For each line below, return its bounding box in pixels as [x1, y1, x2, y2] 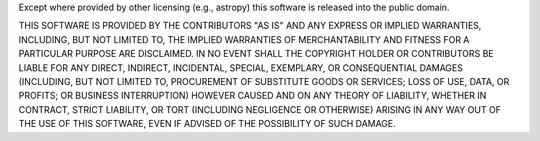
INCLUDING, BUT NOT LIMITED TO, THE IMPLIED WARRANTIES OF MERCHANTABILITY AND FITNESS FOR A [18, 33, 470, 45]
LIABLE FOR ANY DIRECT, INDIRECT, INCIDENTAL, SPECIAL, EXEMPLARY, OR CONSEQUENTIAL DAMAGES [18, 61, 464, 74]
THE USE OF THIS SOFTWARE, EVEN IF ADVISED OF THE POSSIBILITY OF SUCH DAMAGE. [18, 118, 397, 130]
